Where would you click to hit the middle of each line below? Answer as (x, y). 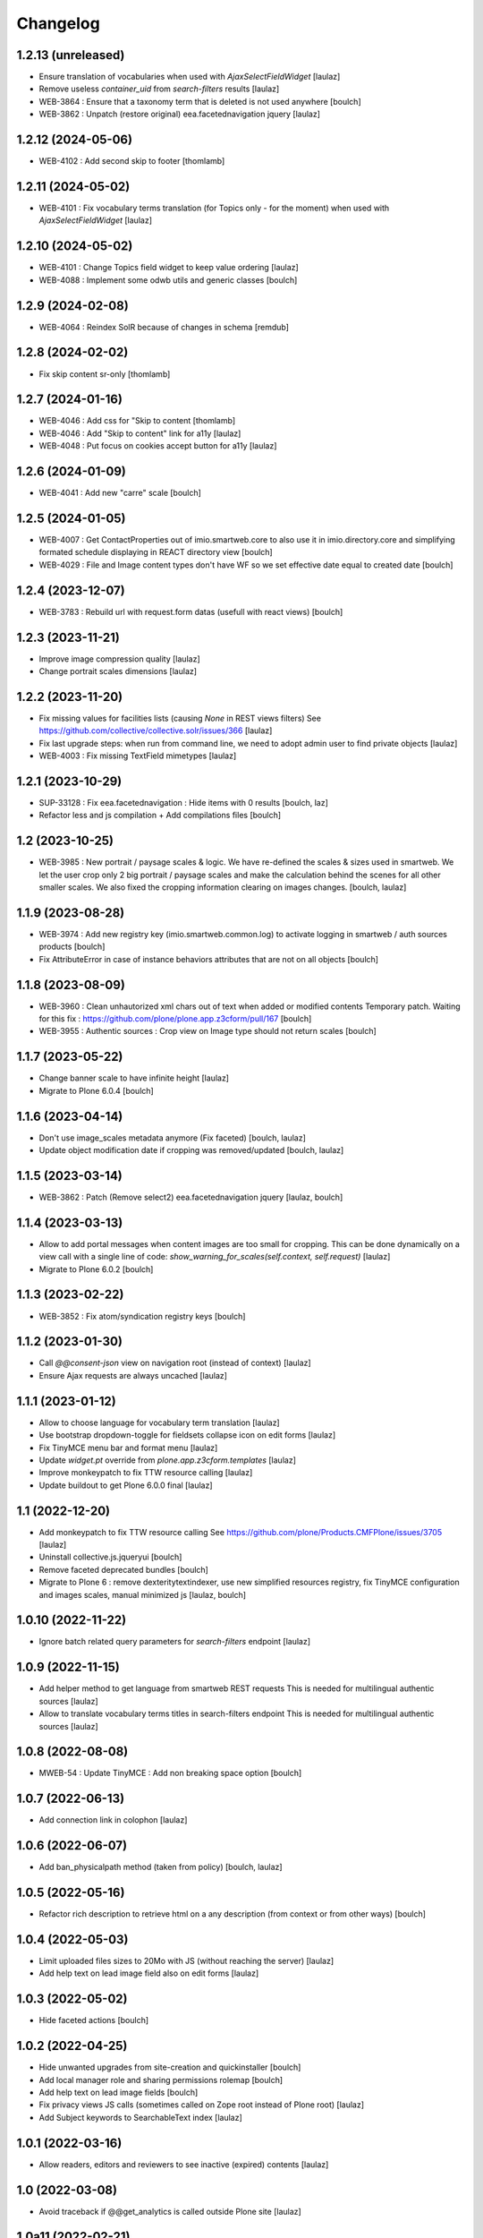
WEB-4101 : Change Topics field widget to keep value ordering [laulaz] (169, 268)
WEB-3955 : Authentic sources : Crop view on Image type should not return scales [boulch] (208, 1031)
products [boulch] (72, 947)
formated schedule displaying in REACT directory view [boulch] (156, 552)
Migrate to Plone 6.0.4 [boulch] (96, 1090)
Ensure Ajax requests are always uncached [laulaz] (133, 1375)
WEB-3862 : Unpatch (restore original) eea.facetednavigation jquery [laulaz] (180, 114)
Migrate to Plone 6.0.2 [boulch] (96, 1269)
